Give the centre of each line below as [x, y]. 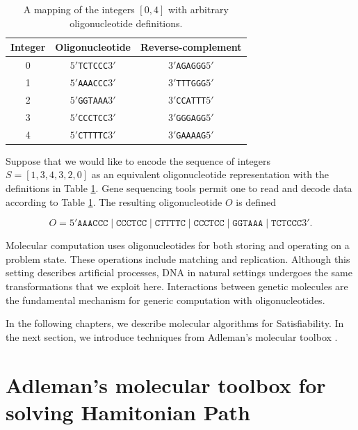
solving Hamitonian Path [128, 412]
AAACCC [93, 83]
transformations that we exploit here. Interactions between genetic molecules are [177, 286]
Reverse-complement [191, 47]
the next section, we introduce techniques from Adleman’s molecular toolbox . [172, 336]
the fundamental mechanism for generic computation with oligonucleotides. [165, 300]
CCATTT [191, 101]
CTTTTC [93, 135]
